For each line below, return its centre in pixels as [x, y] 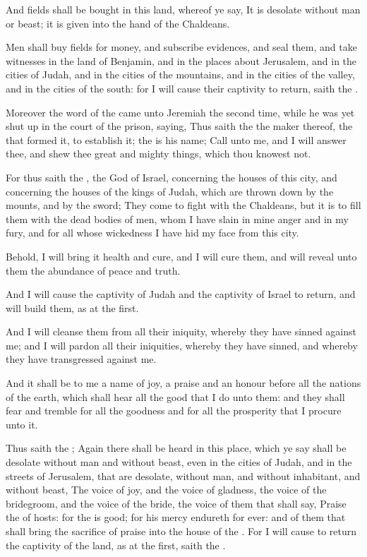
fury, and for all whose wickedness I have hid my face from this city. [152, 233]
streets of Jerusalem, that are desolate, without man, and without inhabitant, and [183, 475]
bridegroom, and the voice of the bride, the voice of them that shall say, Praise [176, 503]
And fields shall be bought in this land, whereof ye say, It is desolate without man [183, 9]
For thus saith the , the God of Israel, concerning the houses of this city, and [172, 177]
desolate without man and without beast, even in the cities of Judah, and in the [179, 462]
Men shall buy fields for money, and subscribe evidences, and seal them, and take [181, 47]
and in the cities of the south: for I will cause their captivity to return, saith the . [182, 88]
